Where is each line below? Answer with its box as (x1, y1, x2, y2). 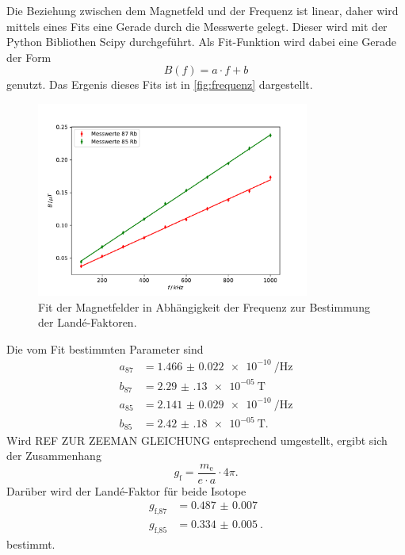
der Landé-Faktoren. (38, 314, 137, 331)
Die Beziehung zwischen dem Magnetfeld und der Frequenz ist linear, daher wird (6, 2, 399, 18)
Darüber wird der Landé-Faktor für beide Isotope (6, 482, 246, 499)
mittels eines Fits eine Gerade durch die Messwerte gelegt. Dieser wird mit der (6, 17, 388, 34)
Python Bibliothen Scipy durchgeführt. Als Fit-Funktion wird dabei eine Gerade (6, 33, 396, 50)
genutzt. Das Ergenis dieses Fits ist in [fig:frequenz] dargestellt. (6, 76, 313, 93)
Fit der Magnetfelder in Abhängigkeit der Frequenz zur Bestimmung (38, 298, 370, 315)
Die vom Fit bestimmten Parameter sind (6, 340, 204, 357)
